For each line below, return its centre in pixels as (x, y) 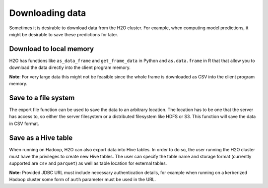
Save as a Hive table (41, 138)
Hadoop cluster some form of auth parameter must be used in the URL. (83, 180)
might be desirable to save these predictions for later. (64, 34)
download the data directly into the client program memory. (70, 67)
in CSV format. (24, 124)
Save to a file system (42, 97)
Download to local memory (52, 49)
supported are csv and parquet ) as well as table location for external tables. (88, 163)
